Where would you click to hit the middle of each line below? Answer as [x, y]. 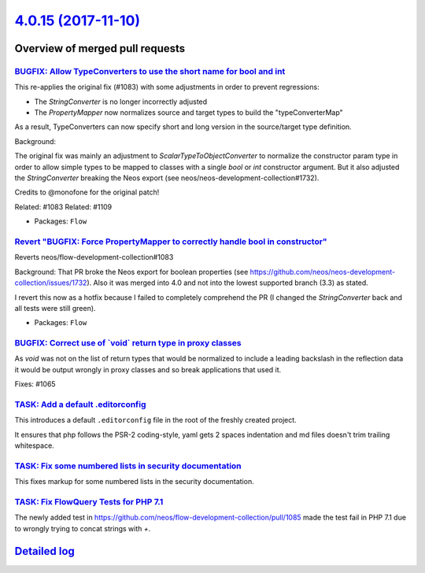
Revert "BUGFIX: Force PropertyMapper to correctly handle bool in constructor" [171, 242]
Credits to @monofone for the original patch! [87, 192]
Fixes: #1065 [35, 384]
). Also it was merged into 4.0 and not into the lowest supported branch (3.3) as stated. [228, 283]
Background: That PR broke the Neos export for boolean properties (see [131, 272]
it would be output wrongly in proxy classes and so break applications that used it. [148, 369]
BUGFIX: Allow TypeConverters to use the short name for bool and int [150, 71]
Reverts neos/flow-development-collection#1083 [94, 257]
